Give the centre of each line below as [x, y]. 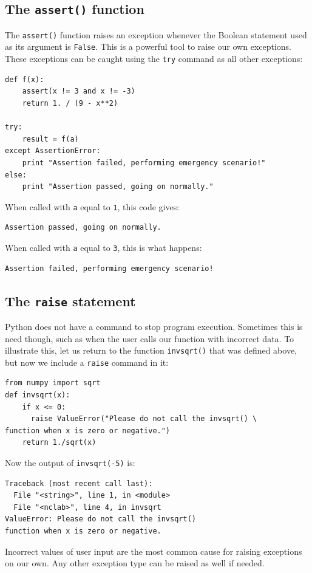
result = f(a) [50, 139]
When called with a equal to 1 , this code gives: [92, 206]
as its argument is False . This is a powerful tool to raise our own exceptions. [148, 46]
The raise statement [70, 300]
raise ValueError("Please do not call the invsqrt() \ [144, 419]
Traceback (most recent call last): [79, 483]
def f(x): [25, 79]
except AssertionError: [53, 151]
